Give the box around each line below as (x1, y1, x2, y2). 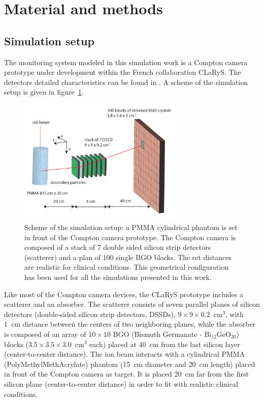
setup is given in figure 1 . (4, 87, 84, 97)
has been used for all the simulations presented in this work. (24, 272, 212, 282)
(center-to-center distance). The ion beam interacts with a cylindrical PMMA (4, 349, 245, 359)
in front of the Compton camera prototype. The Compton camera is (24, 232, 236, 242)
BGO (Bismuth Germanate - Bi (113, 328, 212, 339)
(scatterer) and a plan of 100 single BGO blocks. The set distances (24, 251, 232, 262)
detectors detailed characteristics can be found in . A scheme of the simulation (4, 76, 248, 87)
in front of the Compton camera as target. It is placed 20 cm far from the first (4, 368, 249, 379)
